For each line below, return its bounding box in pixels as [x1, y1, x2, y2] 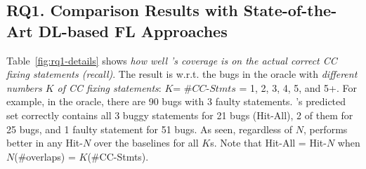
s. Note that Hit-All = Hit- [210, 135, 327, 150]
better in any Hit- [6, 135, 83, 150]
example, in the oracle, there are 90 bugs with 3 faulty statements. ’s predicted [6, 94, 346, 109]
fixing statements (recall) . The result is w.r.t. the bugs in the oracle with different [6, 67, 358, 81]
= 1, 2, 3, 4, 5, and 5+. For [239, 80, 357, 95]
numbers [6, 80, 42, 95]
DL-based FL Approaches [38, 20, 228, 41]
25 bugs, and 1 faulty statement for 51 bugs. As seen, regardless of [6, 121, 293, 136]
